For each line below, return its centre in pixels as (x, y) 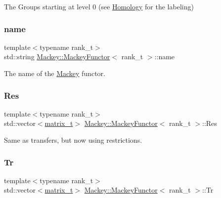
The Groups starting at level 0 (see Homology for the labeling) (99, 6)
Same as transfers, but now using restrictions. (73, 140)
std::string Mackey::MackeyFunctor (57, 57)
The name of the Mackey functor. (55, 73)
